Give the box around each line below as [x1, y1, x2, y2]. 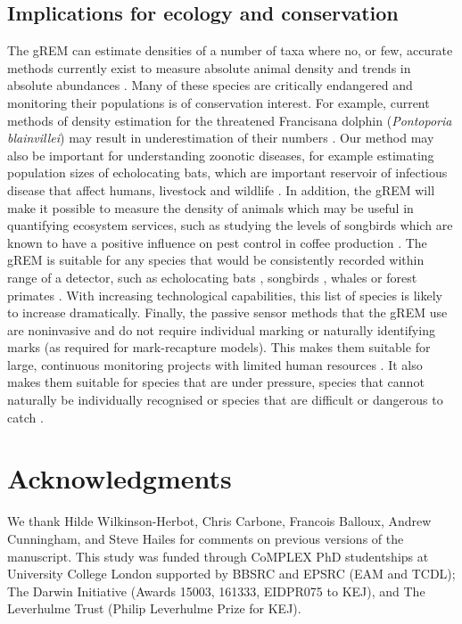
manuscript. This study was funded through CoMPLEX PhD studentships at [7, 546, 429, 565]
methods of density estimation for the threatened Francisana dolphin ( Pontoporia [7, 111, 452, 129]
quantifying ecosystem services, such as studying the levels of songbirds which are [7, 216, 453, 234]
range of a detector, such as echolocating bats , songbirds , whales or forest [7, 267, 417, 286]
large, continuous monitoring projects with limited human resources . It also [7, 355, 423, 374]
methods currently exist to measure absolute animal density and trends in [7, 58, 411, 77]
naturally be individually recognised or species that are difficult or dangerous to [7, 390, 443, 409]
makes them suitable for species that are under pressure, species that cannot [7, 373, 425, 391]
